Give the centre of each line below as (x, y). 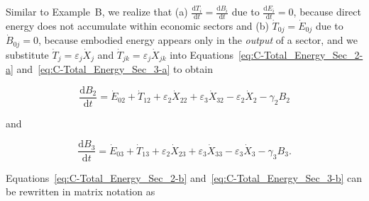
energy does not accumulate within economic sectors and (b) (137, 25)
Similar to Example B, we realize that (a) (97, 11)
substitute (27, 54)
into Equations (202, 54)
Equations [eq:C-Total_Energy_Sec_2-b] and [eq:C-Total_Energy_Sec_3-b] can (184, 177)
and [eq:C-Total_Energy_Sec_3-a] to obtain (115, 69)
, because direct (327, 11)
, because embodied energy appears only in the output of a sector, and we (198, 40)
